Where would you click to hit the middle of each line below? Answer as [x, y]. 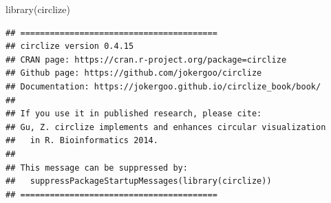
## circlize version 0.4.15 [70, 46]
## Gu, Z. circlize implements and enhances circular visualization [166, 127]
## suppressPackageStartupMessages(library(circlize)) [139, 181]
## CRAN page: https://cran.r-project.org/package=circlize [146, 60]
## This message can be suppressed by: [97, 168]
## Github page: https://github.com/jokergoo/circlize [134, 73]
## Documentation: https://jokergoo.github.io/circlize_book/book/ [163, 86]
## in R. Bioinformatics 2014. [82, 141]
